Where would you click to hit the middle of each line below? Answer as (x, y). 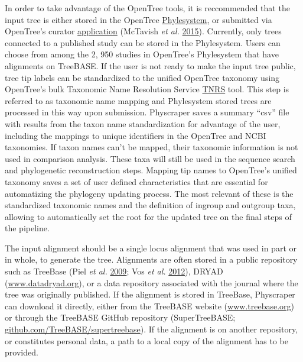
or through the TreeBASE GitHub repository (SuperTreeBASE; (120, 317)
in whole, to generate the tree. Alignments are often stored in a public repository (151, 259)
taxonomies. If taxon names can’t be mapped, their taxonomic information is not (151, 147)
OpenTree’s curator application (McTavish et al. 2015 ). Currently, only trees (143, 31)
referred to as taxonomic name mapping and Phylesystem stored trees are (138, 100)
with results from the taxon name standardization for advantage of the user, (143, 123)
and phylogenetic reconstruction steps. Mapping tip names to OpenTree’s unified (151, 170)
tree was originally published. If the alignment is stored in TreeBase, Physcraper (150, 294)
